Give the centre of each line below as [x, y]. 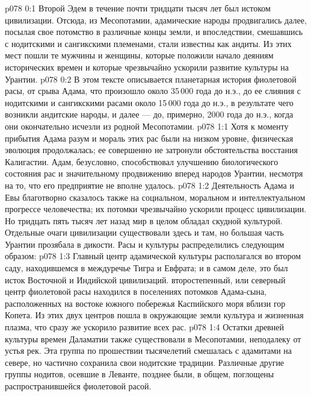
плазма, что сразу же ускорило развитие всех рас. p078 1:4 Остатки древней [144, 327]
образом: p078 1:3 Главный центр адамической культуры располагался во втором [153, 256]
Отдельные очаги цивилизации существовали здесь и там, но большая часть [144, 232]
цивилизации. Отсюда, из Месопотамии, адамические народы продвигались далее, [156, 20]
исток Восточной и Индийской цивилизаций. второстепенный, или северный [145, 279]
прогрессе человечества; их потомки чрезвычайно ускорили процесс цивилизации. [156, 209]
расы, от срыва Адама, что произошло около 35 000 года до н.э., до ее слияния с [153, 91]
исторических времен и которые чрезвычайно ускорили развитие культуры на [147, 67]
